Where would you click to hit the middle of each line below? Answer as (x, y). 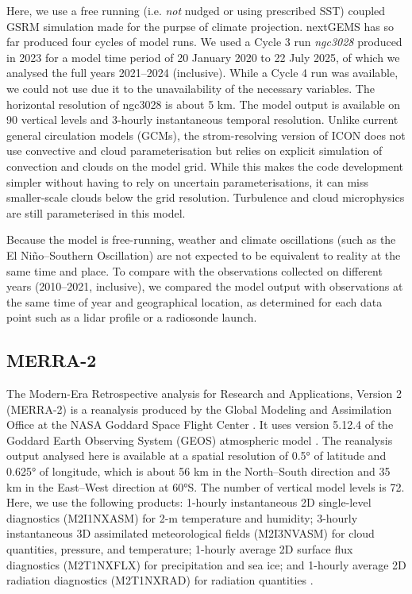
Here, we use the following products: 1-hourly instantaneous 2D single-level (189, 502)
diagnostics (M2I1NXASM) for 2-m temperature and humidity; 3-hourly (182, 517)
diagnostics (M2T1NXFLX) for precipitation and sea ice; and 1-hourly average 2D (206, 564)
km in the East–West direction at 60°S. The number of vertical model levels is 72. (206, 486)
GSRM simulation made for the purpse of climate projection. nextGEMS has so (200, 26)
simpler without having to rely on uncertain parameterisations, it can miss (187, 181)
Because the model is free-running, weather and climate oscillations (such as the (201, 239)
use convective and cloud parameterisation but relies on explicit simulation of (194, 150)
